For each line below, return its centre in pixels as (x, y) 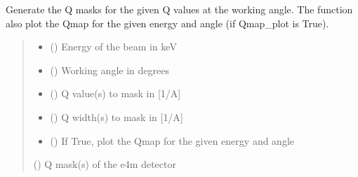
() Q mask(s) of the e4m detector (105, 164)
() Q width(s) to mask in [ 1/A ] (117, 116)
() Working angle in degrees (110, 70)
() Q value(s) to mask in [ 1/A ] (115, 93)
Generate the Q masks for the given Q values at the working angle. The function (179, 9)
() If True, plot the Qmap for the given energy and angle (172, 140)
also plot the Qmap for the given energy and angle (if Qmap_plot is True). (167, 23)
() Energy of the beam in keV (113, 47)
